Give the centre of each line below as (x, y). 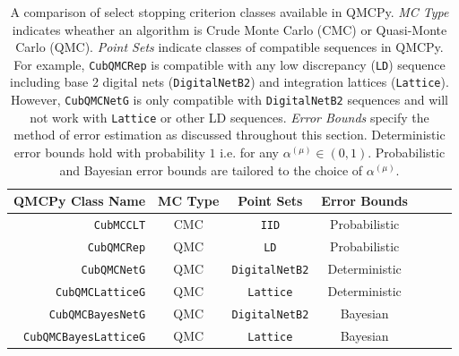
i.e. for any (249, 152)
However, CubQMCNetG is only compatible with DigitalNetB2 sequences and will (229, 100)
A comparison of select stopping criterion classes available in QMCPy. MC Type (229, 12)
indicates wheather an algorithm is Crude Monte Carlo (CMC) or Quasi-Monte (229, 29)
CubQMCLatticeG (100, 292)
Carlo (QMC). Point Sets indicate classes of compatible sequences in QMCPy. (229, 47)
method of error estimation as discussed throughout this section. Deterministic (229, 135)
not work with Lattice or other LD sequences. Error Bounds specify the (229, 117)
